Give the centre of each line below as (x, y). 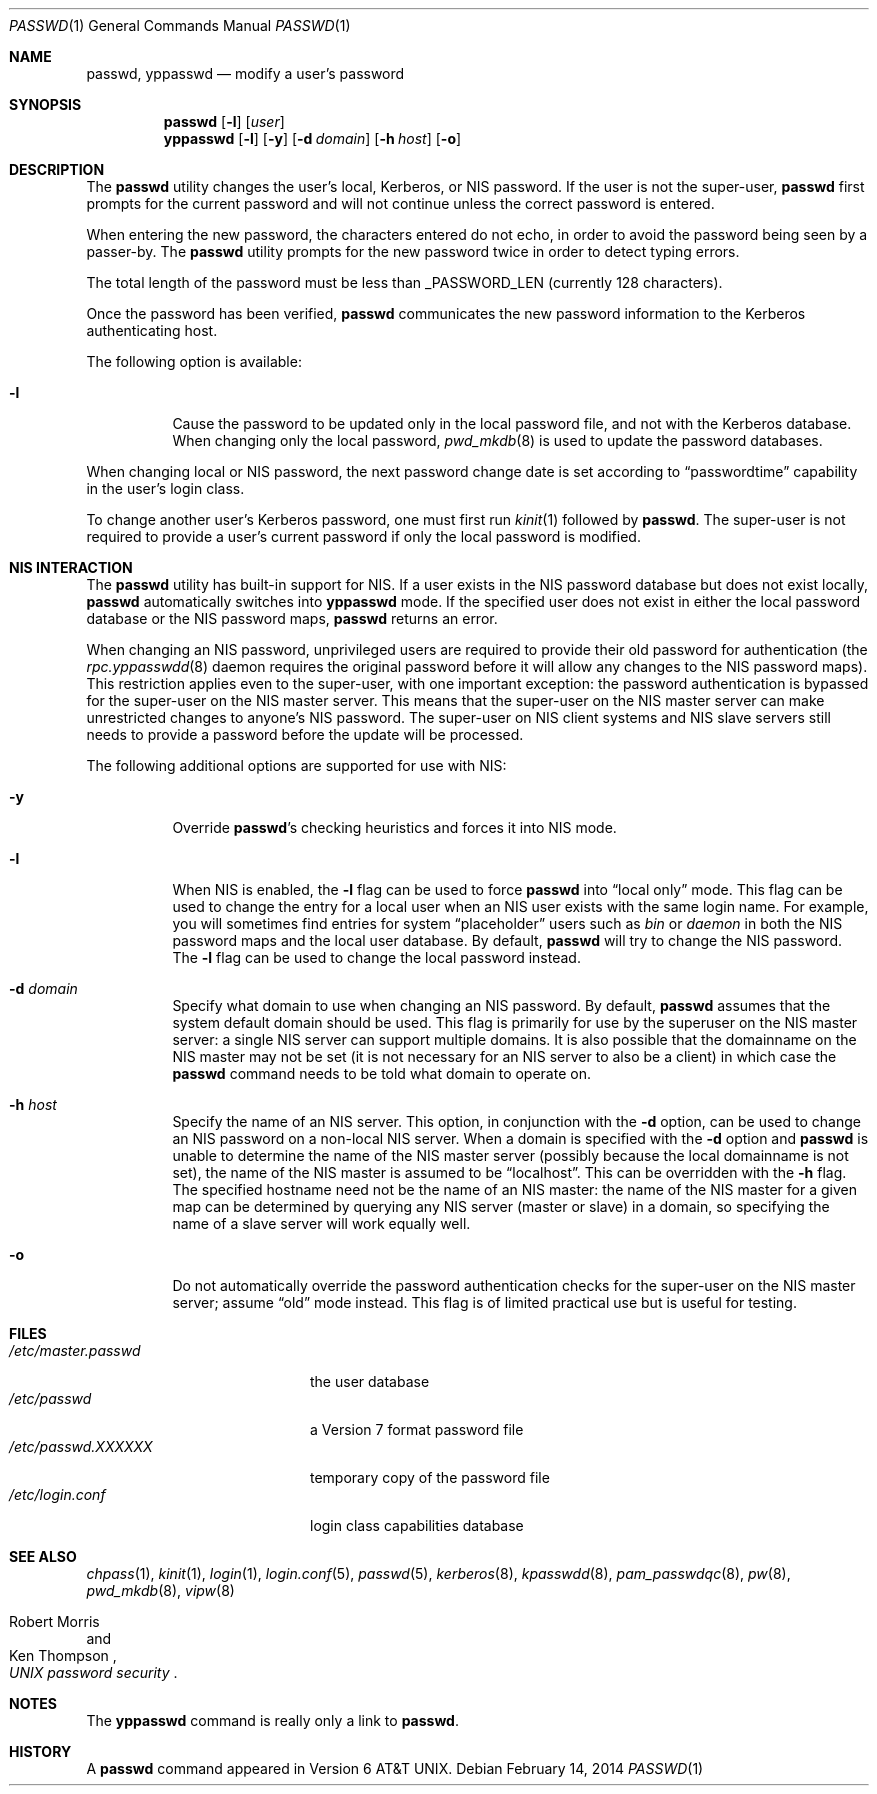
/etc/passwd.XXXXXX (81, 1446)
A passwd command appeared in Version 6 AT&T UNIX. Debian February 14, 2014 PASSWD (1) (395, 1768)
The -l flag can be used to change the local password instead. (376, 957)
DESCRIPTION (57, 169)
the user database (370, 1381)
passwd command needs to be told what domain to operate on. (381, 1073)
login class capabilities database (417, 1525)
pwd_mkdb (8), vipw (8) (160, 1590)
